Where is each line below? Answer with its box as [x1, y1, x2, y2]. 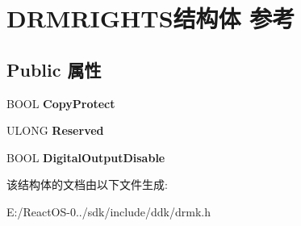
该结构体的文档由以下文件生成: [6, 176, 168, 193]
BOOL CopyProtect [6, 94, 115, 111]
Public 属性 [6, 56, 102, 82]
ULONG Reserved [6, 122, 104, 139]
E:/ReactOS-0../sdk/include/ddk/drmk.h [6, 203, 211, 220]
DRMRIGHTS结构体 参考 [6, 2, 295, 35]
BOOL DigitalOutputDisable [6, 149, 165, 165]
